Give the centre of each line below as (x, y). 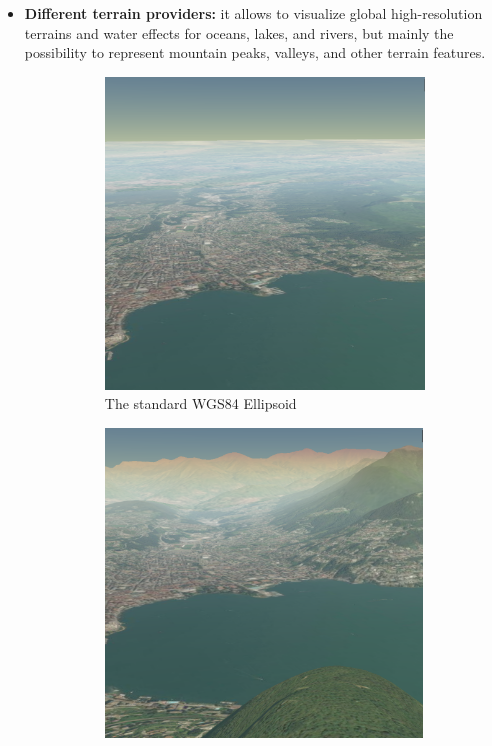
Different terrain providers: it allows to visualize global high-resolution (253, 13)
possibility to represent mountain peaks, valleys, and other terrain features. (255, 52)
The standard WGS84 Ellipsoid (200, 403)
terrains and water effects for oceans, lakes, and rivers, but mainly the (239, 32)
